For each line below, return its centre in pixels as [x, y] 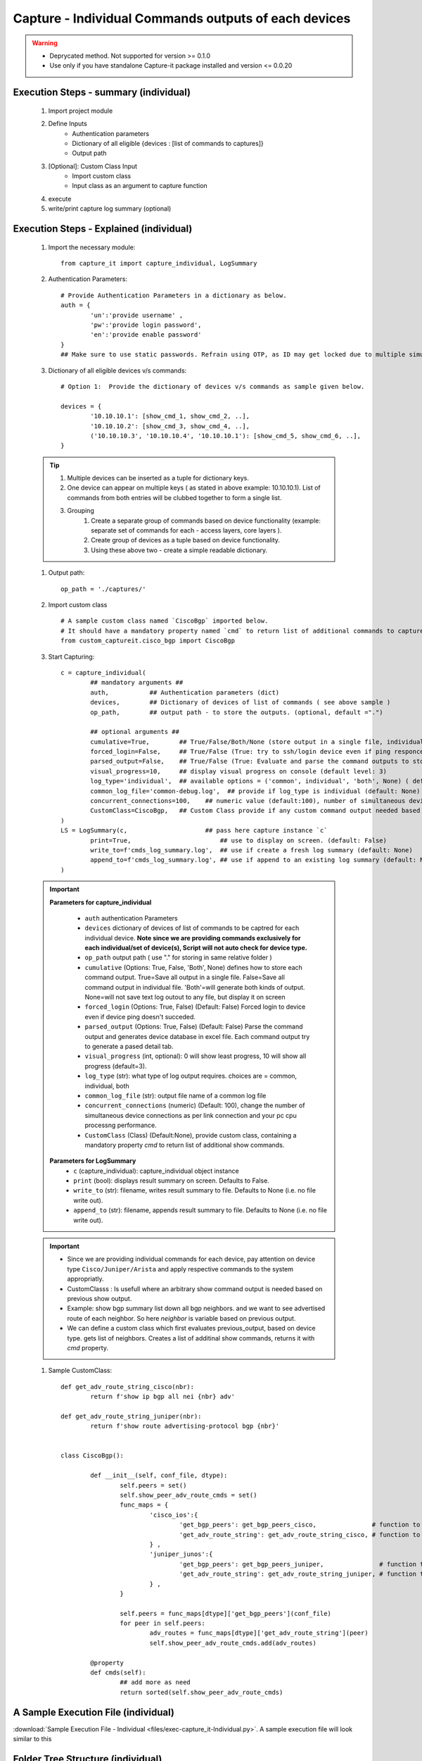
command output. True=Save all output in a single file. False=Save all [185, 977]
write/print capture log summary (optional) [110, 209]
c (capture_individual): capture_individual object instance [156, 1171]
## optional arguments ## [135, 732]
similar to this [32, 1739]
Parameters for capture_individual [101, 902]
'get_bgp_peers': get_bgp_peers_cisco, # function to [300, 1525]
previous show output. [100, 1298]
